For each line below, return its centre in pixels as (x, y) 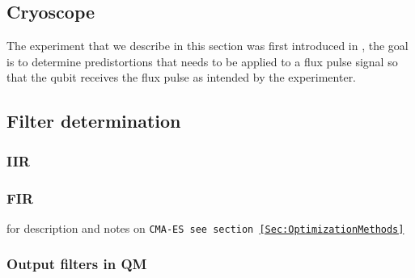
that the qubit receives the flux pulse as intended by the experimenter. (182, 77)
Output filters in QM (77, 264)
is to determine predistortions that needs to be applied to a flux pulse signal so (202, 61)
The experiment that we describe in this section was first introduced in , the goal (207, 46)
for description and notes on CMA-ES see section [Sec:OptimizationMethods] (205, 227)
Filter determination (94, 121)
